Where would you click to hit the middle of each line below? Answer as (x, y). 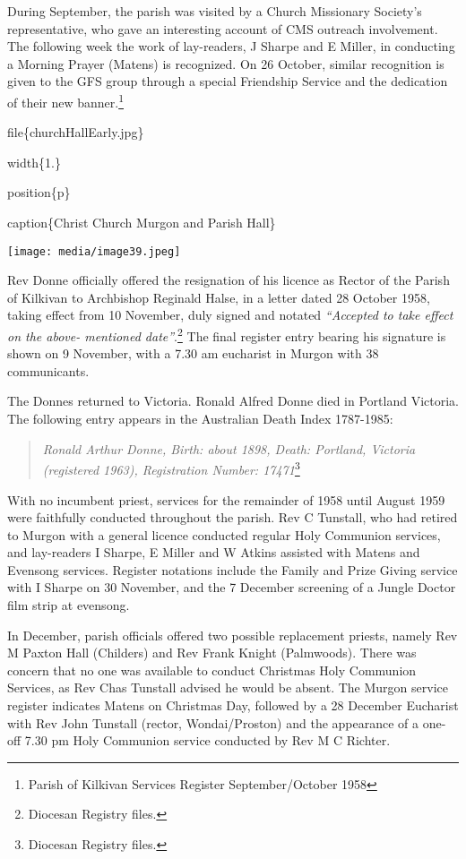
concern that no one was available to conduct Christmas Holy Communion (212, 670)
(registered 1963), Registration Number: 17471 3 (171, 468)
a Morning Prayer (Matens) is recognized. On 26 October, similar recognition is (226, 63)
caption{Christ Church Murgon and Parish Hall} (142, 222)
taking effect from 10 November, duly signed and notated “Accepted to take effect (230, 315)
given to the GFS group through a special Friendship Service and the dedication (228, 81)
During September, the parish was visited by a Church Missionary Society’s (215, 11)
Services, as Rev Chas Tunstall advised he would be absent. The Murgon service (228, 687)
